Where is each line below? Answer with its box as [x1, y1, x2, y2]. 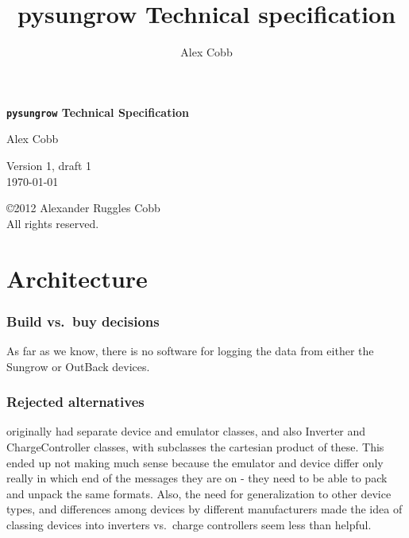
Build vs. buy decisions [6, 311, 160, 331]
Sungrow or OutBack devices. [6, 358, 150, 374]
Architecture [6, 261, 148, 294]
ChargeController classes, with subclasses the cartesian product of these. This [6, 438, 384, 455]
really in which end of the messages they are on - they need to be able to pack [6, 470, 388, 486]
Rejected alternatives [6, 392, 145, 412]
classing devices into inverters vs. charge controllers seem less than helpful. [6, 516, 372, 532]
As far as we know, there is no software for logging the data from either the [6, 342, 374, 358]
